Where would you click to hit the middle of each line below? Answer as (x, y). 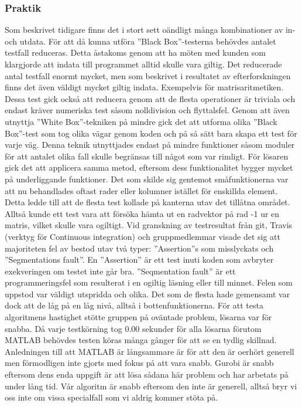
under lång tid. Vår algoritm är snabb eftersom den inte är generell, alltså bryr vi (151, 386)
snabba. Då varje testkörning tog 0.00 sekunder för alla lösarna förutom (133, 328)
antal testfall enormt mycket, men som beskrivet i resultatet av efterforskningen (148, 75)
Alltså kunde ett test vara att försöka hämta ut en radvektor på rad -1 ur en (142, 213)
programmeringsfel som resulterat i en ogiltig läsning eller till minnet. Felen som (149, 282)
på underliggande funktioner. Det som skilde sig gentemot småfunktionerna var (147, 179)
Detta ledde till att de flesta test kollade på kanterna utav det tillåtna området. (147, 202)
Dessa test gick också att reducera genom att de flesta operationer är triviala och (150, 98)
